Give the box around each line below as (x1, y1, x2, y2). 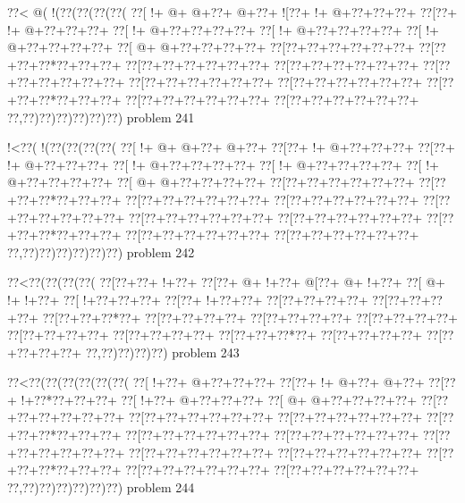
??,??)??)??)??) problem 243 (85, 342, 240, 361)
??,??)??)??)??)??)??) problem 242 (7, 242, 195, 261)
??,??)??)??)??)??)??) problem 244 (7, 477, 195, 496)
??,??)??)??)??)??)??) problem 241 (7, 107, 195, 126)
